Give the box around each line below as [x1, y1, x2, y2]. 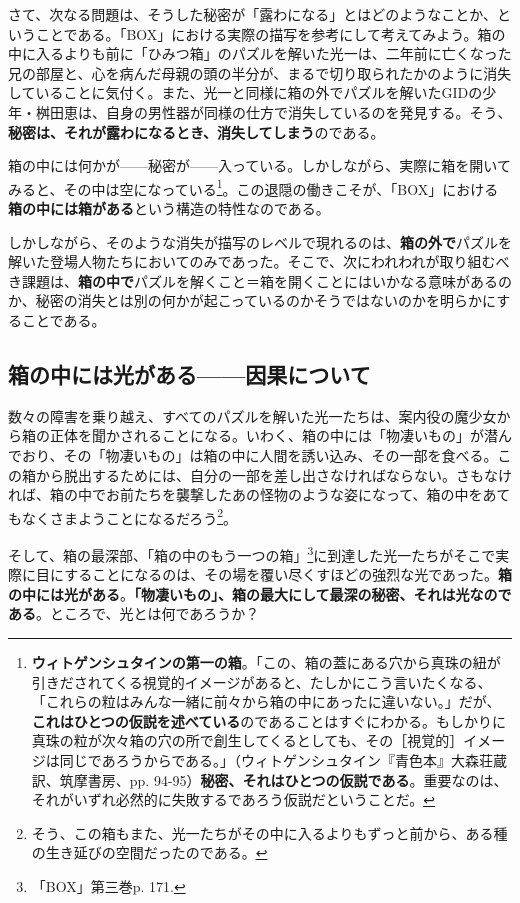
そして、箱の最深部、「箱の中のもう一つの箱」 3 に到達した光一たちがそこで [8, 541, 496, 565]
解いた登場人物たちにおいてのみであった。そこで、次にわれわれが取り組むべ [8, 251, 510, 272]
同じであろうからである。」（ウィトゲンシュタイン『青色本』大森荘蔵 [59, 749, 508, 770]
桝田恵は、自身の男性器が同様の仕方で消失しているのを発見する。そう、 [35, 101, 512, 122]
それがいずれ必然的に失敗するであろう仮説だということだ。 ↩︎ [31, 789, 435, 810]
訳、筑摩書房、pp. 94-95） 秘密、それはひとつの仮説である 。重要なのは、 [31, 769, 508, 790]
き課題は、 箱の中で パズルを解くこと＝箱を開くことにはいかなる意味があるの [8, 270, 512, 291]
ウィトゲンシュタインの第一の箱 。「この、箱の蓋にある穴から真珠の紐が [31, 652, 501, 673]
